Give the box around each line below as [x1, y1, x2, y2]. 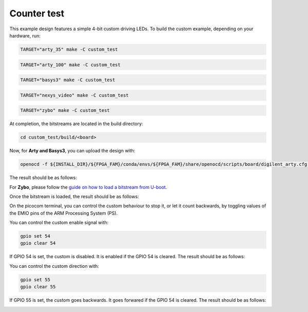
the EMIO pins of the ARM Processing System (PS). [9, 210, 118, 216]
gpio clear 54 [20, 240, 56, 246]
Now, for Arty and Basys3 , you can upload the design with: [9, 148, 136, 154]
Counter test [9, 8, 65, 19]
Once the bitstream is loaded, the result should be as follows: [9, 193, 139, 200]
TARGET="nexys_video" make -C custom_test [20, 92, 129, 98]
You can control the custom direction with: [9, 263, 100, 269]
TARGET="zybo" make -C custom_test [20, 108, 110, 113]
